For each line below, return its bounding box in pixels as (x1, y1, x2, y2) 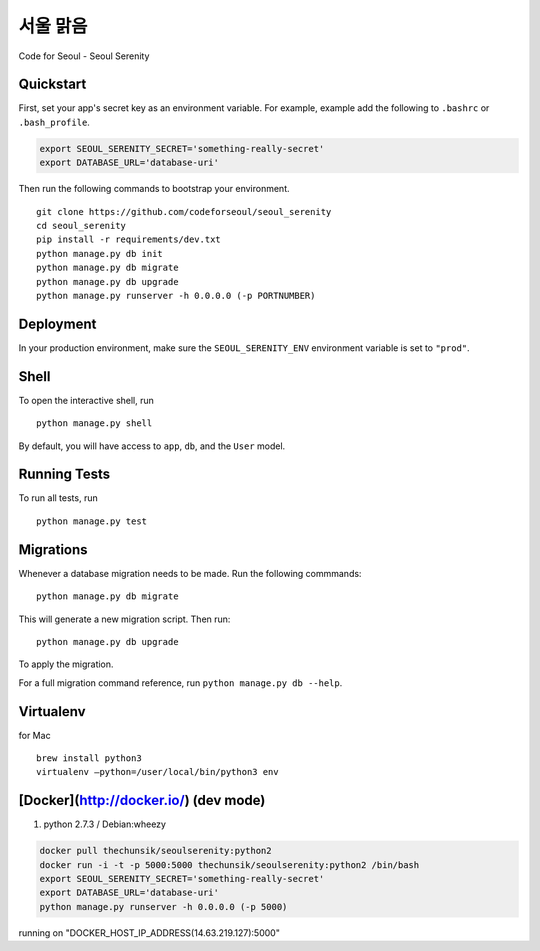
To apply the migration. (18, 658, 114, 670)
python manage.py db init (36, 248, 164, 259)
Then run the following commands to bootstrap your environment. (18, 183, 290, 195)
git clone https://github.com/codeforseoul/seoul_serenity (36, 206, 332, 217)
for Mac (18, 729, 51, 741)
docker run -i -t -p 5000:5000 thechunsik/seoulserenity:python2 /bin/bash (39, 859, 420, 870)
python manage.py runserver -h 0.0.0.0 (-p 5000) (39, 901, 288, 912)
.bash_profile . (18, 116, 90, 128)
